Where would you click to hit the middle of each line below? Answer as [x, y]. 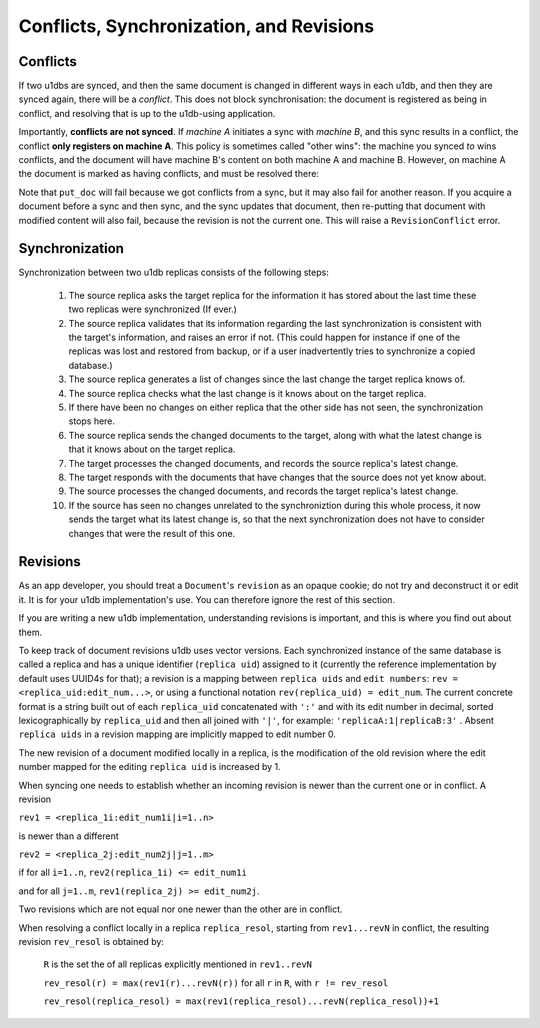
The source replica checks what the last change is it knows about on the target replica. [247, 393]
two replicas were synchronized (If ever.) [152, 309]
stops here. [91, 421]
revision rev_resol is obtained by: [91, 942]
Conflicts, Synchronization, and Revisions [196, 26]
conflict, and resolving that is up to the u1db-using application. [147, 113]
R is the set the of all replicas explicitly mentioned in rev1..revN [178, 964]
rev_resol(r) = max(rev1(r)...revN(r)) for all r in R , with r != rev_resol [216, 982]
